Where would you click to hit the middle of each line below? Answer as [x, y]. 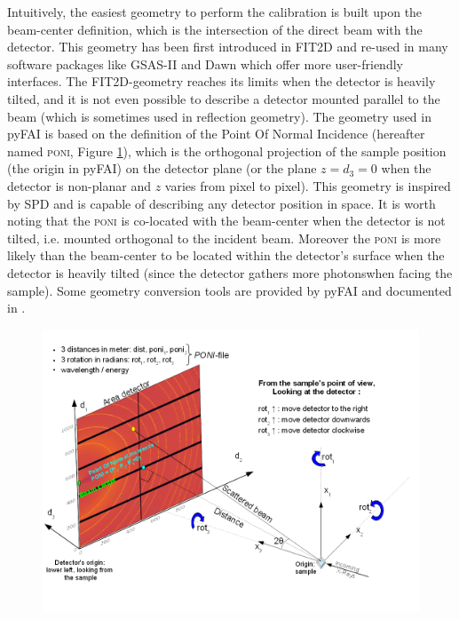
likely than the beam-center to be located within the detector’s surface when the [226, 255]
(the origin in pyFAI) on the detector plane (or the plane [162, 168]
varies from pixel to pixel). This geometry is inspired [308, 185]
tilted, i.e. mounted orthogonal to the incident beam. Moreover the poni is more [224, 238]
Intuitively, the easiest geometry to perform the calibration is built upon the [215, 12]
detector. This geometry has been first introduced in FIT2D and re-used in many [228, 47]
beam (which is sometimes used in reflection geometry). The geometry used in [219, 116]
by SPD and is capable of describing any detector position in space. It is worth [222, 203]
